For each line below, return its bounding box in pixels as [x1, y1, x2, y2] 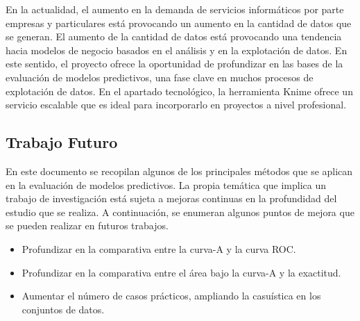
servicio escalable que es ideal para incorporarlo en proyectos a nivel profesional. [6, 97, 347, 112]
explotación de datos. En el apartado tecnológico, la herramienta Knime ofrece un [6, 83, 353, 98]
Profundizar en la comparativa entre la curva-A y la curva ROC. [22, 241, 296, 256]
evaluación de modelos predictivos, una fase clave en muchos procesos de [6, 69, 314, 84]
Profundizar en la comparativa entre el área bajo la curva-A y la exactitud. [22, 265, 341, 279]
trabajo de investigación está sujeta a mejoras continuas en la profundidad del [6, 191, 337, 206]
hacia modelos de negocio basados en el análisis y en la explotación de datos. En [6, 42, 348, 57]
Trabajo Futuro [6, 131, 118, 153]
